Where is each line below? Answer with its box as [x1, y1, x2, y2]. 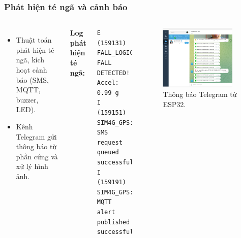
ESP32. [163, 98, 186, 109]
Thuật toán [16, 35, 52, 45]
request [97, 139, 123, 146]
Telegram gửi [16, 131, 57, 142]
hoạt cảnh [16, 64, 47, 75]
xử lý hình [16, 161, 48, 172]
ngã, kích [16, 54, 45, 65]
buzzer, [16, 94, 39, 105]
